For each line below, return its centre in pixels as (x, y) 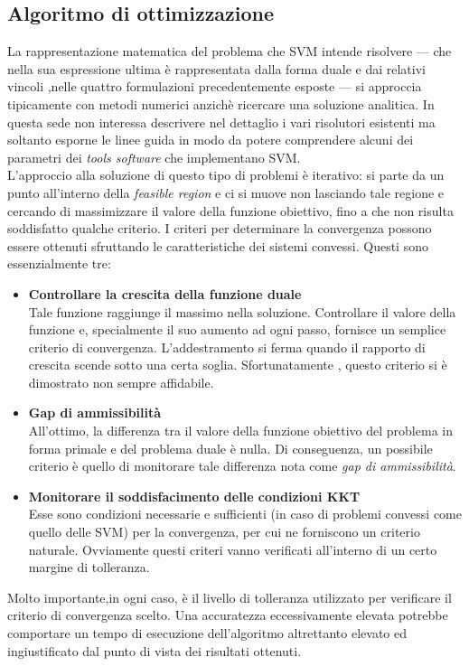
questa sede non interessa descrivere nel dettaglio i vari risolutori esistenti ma (221, 122)
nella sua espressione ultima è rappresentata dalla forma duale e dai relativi (216, 68)
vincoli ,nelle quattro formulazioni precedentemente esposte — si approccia (215, 86)
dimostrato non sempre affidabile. (121, 382)
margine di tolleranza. (89, 567)
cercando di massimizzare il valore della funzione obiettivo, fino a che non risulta (230, 210)
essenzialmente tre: (59, 263)
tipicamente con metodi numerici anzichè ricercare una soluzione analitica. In (221, 103)
